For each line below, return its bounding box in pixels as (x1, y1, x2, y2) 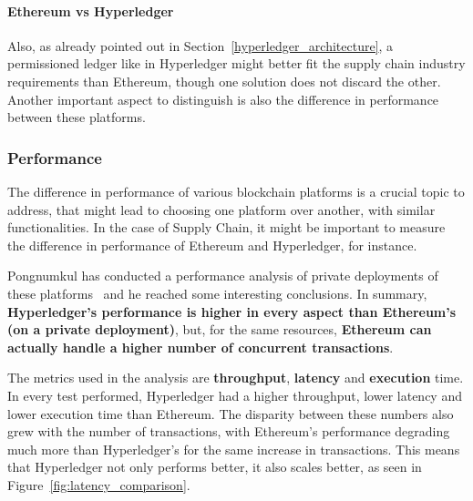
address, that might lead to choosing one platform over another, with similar (7, 199, 436, 219)
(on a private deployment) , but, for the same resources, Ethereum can (7, 320, 432, 339)
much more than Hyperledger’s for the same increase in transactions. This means (7, 439, 460, 458)
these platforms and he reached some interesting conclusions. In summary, (7, 283, 427, 302)
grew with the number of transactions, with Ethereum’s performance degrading (7, 422, 450, 441)
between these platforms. (7, 107, 146, 127)
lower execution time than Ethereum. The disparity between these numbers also (7, 404, 454, 423)
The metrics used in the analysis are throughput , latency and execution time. (7, 368, 464, 387)
